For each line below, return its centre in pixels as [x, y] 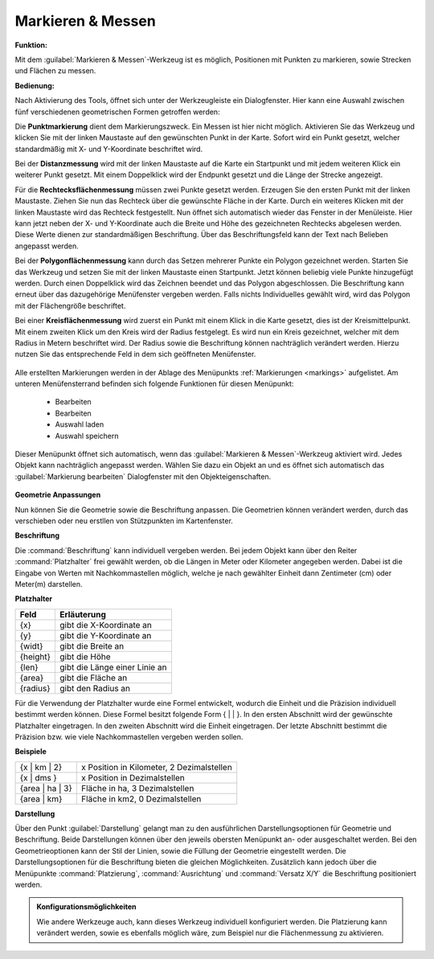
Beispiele [31, 752]
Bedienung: [35, 85]
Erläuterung [83, 614]
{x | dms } [39, 777]
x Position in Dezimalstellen [133, 777]
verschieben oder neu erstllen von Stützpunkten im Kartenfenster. [124, 521]
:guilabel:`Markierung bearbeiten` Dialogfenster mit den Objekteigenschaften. [143, 476]
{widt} [31, 645]
